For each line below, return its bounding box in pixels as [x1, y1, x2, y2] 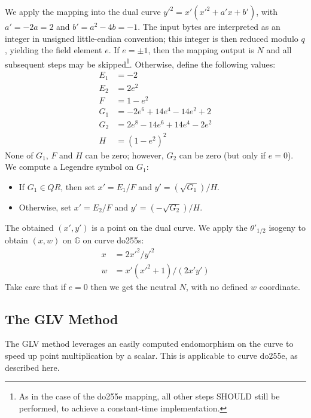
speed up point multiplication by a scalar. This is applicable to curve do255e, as [5, 349, 298, 362]
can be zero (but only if [179, 148, 266, 161]
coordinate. [259, 280, 300, 292]
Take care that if [5, 280, 66, 292]
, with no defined [185, 280, 248, 292]
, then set [60, 181, 95, 193]
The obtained [5, 221, 54, 234]
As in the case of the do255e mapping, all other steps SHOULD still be [19, 390, 280, 402]
